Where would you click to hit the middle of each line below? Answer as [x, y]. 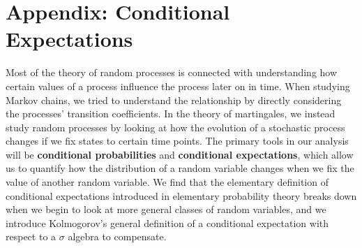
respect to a [31, 236]
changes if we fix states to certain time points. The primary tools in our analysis [177, 141]
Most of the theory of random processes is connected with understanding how [172, 72]
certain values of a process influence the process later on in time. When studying [178, 86]
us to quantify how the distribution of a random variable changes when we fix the [180, 168]
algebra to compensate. [117, 236]
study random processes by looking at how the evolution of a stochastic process [175, 127]
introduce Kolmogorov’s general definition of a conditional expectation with [167, 223]
